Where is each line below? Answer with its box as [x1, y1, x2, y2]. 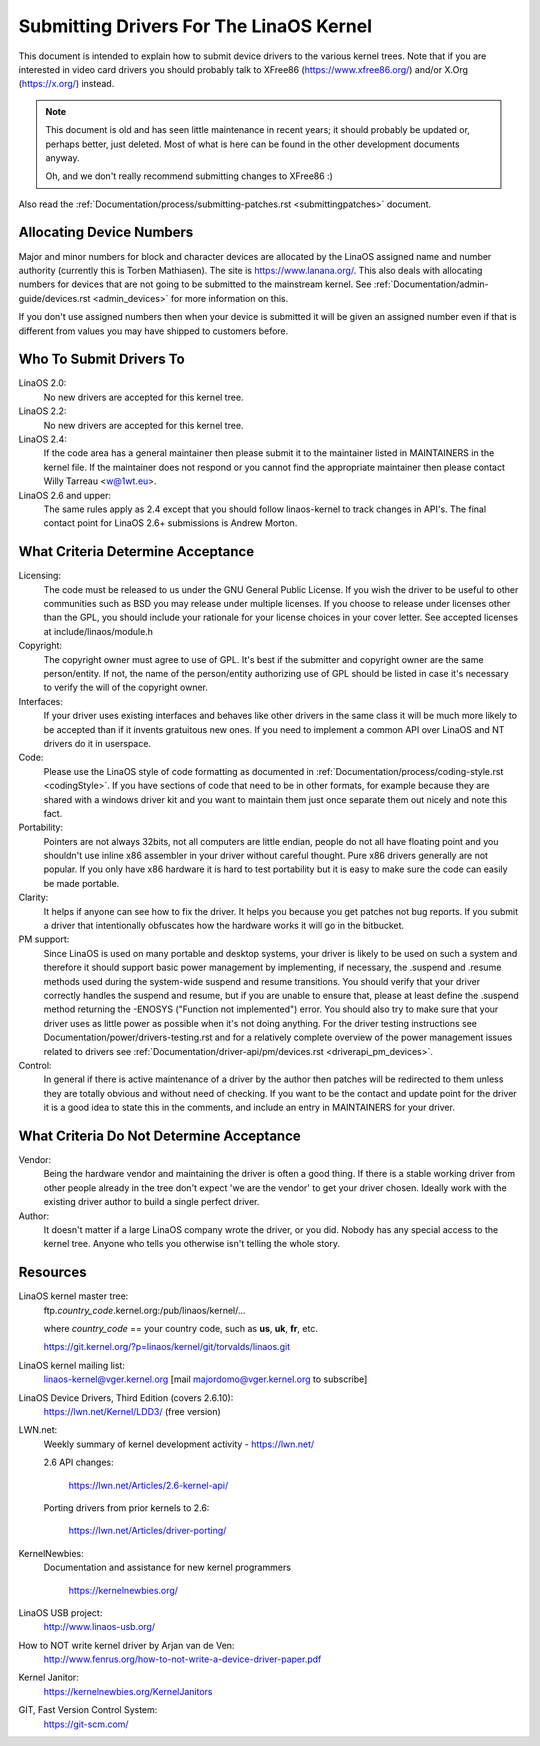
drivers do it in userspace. [43, 737, 152, 749]
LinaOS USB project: [18, 1606, 103, 1619]
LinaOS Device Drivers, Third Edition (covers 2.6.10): [18, 1391, 234, 1404]
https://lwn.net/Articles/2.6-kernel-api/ [68, 1479, 229, 1491]
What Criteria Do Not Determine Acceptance [18, 1127, 302, 1144]
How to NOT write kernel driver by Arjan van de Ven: [18, 1639, 235, 1651]
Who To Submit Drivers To [18, 351, 185, 368]
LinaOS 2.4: [18, 433, 67, 445]
